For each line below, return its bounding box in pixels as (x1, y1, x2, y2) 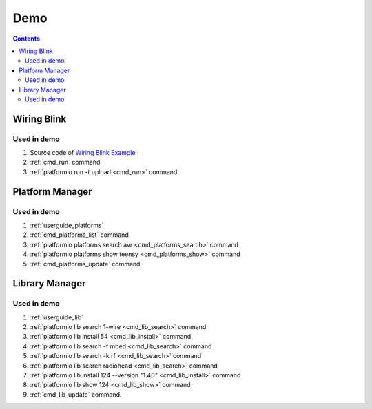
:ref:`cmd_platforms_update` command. (30, 260, 143, 268)
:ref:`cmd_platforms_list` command (30, 231, 129, 239)
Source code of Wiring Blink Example (30, 149, 136, 157)
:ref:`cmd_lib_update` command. (30, 390, 122, 399)
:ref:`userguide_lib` (30, 313, 84, 322)
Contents (12, 34, 41, 43)
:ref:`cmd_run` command (30, 158, 101, 167)
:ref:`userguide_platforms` (30, 221, 104, 229)
